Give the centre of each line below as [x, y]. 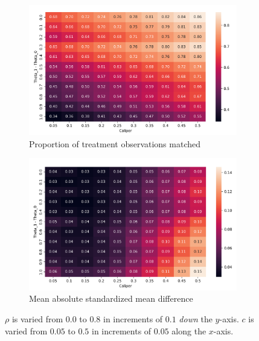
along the [189, 330]
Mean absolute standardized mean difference [111, 298]
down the [196, 319]
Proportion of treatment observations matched [115, 143]
